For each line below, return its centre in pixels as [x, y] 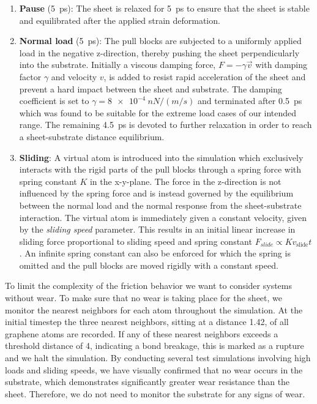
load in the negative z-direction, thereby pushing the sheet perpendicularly [159, 52]
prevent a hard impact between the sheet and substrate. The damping [151, 88]
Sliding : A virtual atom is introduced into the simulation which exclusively [161, 157]
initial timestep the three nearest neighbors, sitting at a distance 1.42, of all [147, 322]
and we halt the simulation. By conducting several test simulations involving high [158, 358]
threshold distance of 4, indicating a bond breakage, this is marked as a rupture [155, 346]
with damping [282, 65]
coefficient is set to [54, 101]
